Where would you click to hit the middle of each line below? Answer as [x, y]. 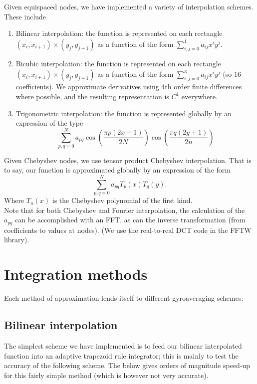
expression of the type [49, 123]
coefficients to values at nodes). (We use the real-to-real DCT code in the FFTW [128, 230]
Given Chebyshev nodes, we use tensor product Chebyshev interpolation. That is [128, 160]
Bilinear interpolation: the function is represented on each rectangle [119, 33]
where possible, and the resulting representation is [92, 96]
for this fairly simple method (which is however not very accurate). [106, 375]
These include [25, 16]
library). [17, 240]
